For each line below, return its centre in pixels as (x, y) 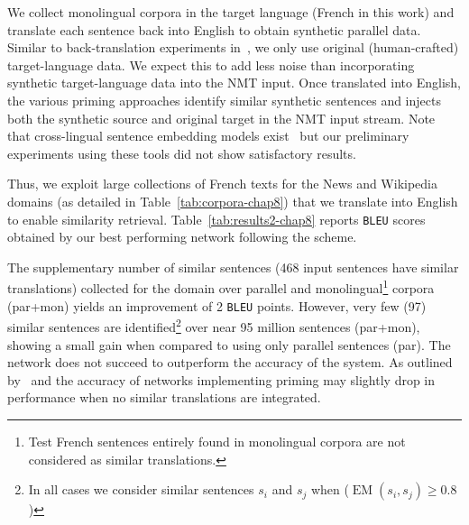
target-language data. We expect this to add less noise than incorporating (211, 64)
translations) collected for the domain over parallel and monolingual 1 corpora (221, 287)
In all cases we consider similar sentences (141, 489)
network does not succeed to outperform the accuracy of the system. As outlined (230, 362)
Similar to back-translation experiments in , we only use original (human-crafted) (233, 47)
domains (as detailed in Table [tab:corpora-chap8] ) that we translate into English (233, 201)
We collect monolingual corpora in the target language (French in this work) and (231, 12)
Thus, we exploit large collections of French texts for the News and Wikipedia (222, 184)
